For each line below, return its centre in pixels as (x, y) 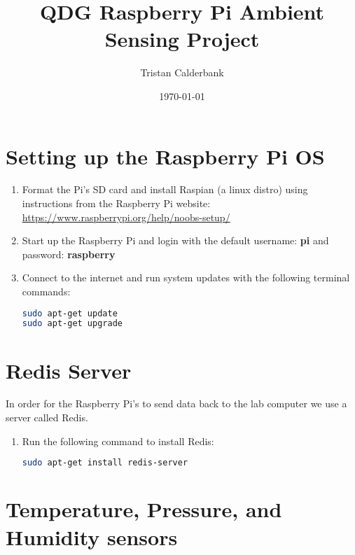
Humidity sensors (92, 536)
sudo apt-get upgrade (72, 324)
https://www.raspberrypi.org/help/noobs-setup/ (126, 217)
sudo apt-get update (70, 313)
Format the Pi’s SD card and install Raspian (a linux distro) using (165, 189)
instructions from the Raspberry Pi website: (116, 203)
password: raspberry (69, 254)
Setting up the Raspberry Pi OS (165, 156)
